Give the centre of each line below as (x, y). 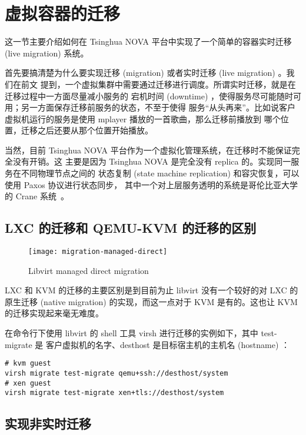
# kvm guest (28, 364)
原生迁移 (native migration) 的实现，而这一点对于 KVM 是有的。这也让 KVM (151, 301)
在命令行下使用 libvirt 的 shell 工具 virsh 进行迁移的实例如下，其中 (132, 333)
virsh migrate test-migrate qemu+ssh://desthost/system (117, 373)
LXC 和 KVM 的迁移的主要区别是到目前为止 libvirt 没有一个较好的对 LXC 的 (152, 290)
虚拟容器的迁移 (63, 13)
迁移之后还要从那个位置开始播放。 (87, 130)
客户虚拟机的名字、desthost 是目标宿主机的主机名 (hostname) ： (168, 344)
